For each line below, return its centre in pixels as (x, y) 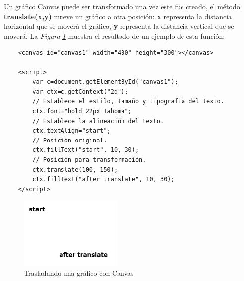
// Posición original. (70, 140)
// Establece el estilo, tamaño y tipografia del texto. (128, 102)
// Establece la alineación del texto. (98, 121)
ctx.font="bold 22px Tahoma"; (82, 111)
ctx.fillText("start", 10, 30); (86, 150)
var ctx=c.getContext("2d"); (80, 92)
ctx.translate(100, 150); (75, 170)
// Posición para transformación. (89, 160)
